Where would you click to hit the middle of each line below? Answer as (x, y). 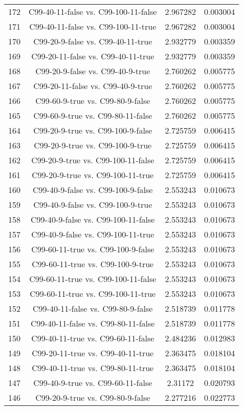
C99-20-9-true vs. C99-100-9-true (93, 145)
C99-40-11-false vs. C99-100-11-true (93, 26)
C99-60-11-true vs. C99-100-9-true (93, 264)
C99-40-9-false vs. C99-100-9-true (93, 204)
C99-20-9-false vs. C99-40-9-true (93, 71)
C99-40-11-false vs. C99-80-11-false (93, 323)
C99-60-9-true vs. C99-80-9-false (93, 101)
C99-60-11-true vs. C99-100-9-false (93, 249)
